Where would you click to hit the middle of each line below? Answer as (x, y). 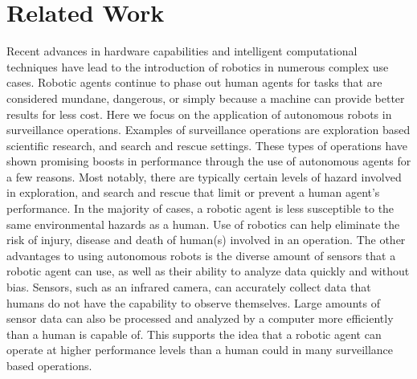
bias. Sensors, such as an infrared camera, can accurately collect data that (189, 287)
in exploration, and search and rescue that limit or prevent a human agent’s (193, 192)
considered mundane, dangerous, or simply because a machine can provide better (206, 98)
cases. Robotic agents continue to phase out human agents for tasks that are (194, 82)
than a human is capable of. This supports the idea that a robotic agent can (194, 334)
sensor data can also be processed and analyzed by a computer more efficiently (200, 318)
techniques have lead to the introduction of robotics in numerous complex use (198, 66)
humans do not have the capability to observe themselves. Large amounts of (193, 302)
